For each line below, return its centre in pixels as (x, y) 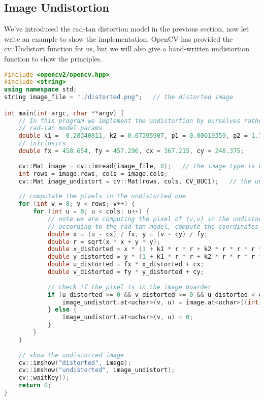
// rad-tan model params (60, 128)
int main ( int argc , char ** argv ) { (64, 113)
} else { (62, 310)
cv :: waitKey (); (44, 378)
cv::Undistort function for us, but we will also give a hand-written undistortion (127, 49)
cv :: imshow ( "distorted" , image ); (75, 363)
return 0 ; (35, 386)
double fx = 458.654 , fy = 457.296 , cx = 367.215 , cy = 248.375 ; (131, 151)
